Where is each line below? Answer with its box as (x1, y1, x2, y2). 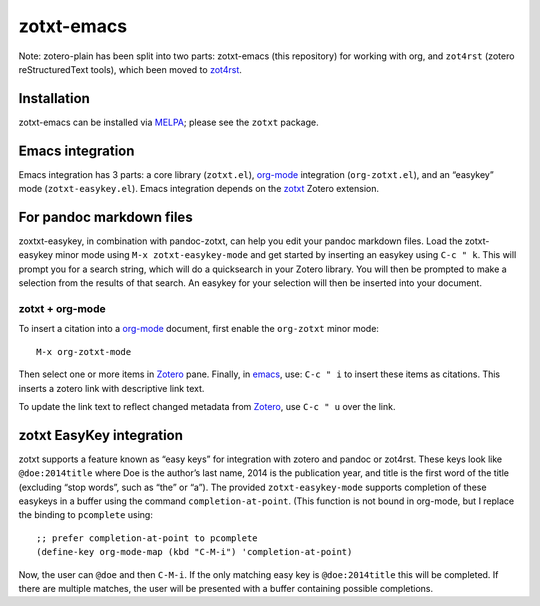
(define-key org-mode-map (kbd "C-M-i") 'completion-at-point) (36, 546, 353, 558)
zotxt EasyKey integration (18, 426, 184, 444)
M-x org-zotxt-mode (36, 346, 132, 357)
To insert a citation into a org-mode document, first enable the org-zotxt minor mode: (18, 323, 380, 335)
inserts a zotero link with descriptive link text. (18, 382, 205, 394)
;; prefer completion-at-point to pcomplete (36, 532, 259, 544)
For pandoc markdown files (18, 208, 194, 225)
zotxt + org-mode (18, 301, 106, 315)
